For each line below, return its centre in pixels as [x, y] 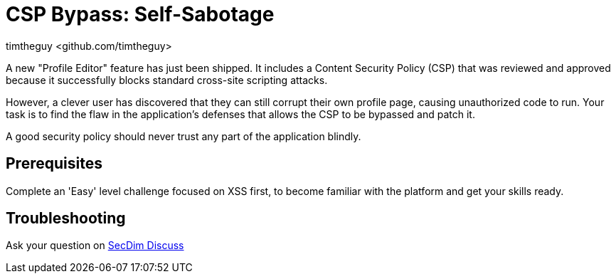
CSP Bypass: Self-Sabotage [140, 14]
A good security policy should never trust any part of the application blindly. [184, 136]
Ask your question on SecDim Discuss [95, 246]
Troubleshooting [66, 219]
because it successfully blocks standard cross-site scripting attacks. [167, 80]
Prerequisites [54, 164]
